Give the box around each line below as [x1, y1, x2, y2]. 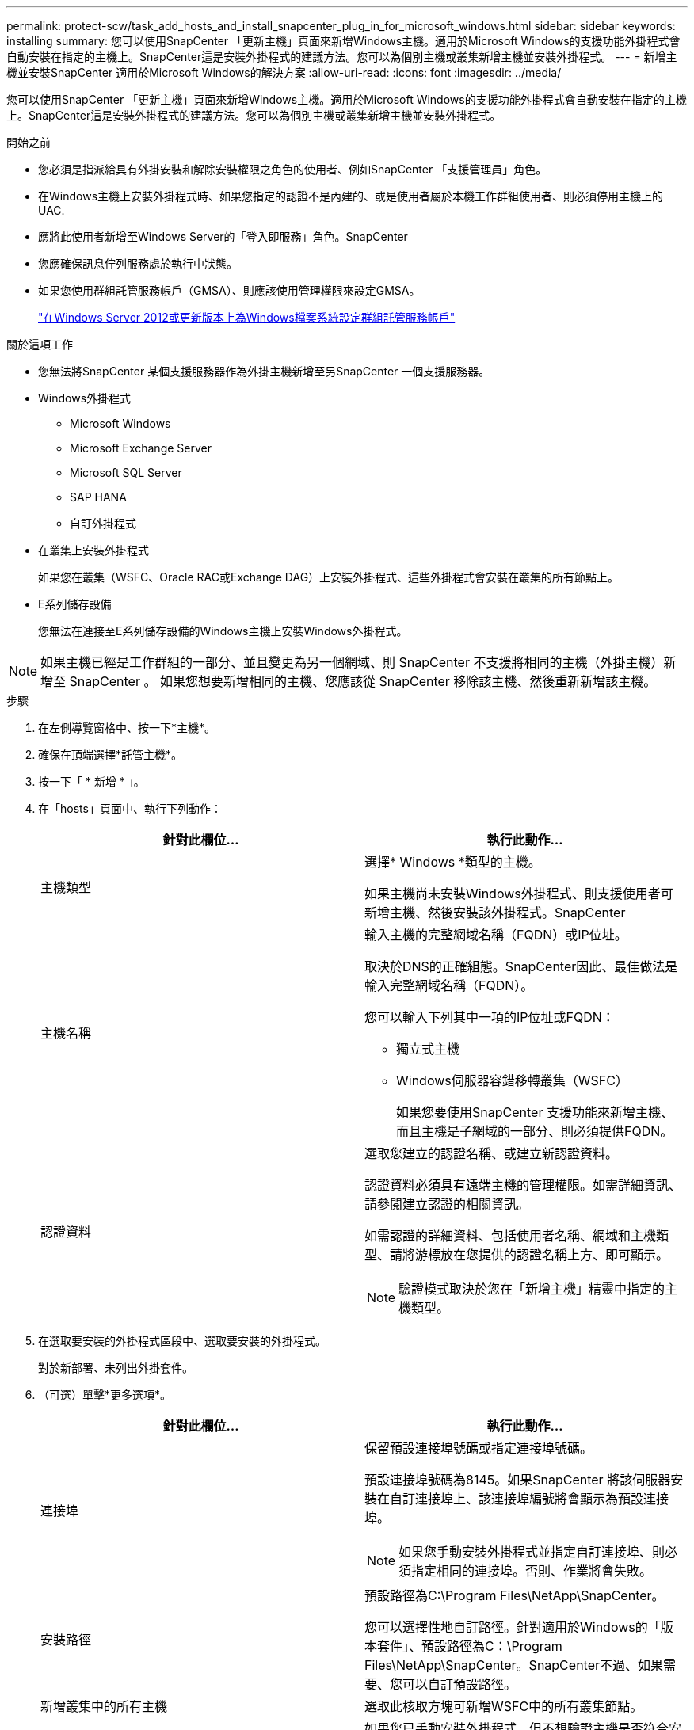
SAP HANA [70, 490, 127, 504]
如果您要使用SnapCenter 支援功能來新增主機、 [396, 1104, 673, 1120]
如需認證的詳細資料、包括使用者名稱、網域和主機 [364, 1228, 657, 1244]
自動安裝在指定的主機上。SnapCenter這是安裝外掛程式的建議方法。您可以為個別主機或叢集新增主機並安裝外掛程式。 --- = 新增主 [6, 50, 677, 63]
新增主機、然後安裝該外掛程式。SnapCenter [364, 905, 626, 920]
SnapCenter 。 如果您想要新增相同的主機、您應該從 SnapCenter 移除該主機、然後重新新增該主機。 [69, 673, 657, 689]
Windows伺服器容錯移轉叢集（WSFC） [396, 1073, 628, 1088]
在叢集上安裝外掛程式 [38, 543, 149, 557]
